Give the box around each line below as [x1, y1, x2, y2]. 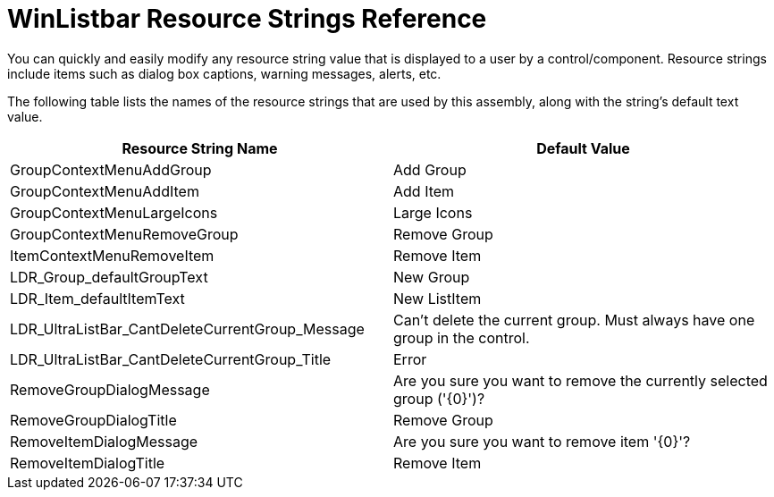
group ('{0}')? [393, 389, 485, 408]
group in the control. [393, 328, 530, 347]
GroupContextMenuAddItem [10, 181, 199, 200]
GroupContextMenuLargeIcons [10, 203, 218, 222]
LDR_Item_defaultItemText [10, 289, 185, 307]
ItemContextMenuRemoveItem [10, 246, 215, 265]
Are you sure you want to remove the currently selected [393, 371, 768, 390]
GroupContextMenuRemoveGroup [10, 224, 239, 243]
